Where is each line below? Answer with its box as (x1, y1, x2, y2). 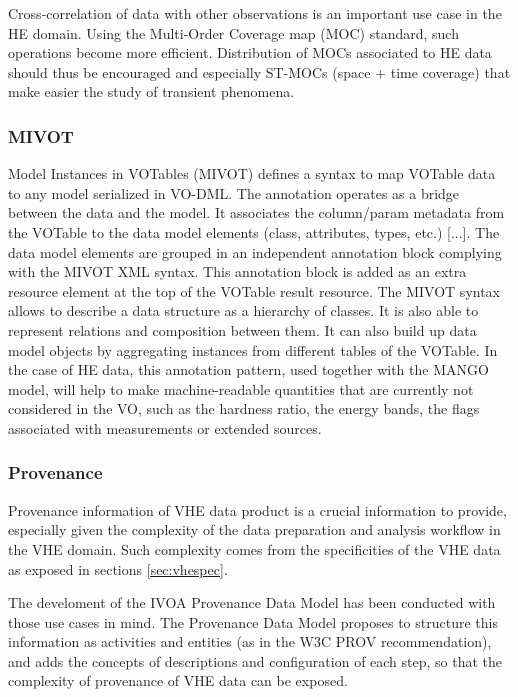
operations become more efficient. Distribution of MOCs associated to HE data (8, 42, 492, 63)
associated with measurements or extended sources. (8, 417, 322, 438)
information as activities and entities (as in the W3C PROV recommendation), (8, 631, 492, 652)
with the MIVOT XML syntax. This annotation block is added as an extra (8, 261, 467, 282)
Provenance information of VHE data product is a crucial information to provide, (8, 499, 507, 520)
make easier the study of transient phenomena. (8, 81, 295, 102)
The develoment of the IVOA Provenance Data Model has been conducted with (8, 592, 496, 613)
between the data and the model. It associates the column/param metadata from (8, 202, 505, 223)
